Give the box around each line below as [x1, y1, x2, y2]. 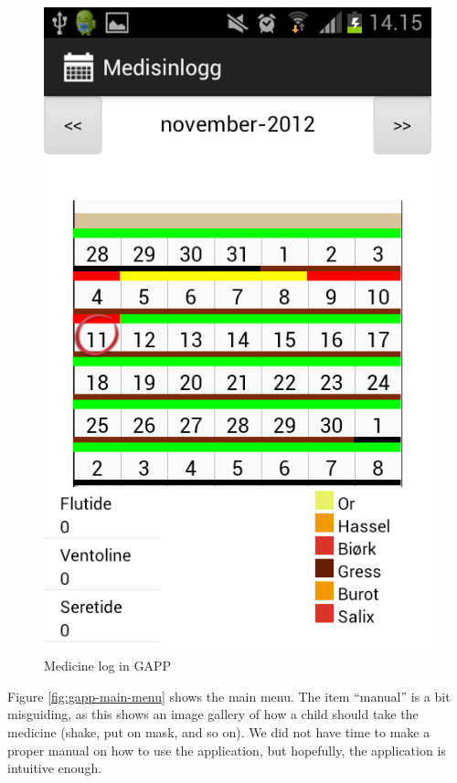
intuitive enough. [7, 758, 102, 778]
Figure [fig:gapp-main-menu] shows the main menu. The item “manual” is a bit [7, 686, 451, 705]
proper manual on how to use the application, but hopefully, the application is [7, 740, 446, 759]
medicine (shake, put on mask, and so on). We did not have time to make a [7, 723, 430, 742]
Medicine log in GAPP [44, 656, 171, 675]
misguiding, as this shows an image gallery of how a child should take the [7, 704, 419, 724]
